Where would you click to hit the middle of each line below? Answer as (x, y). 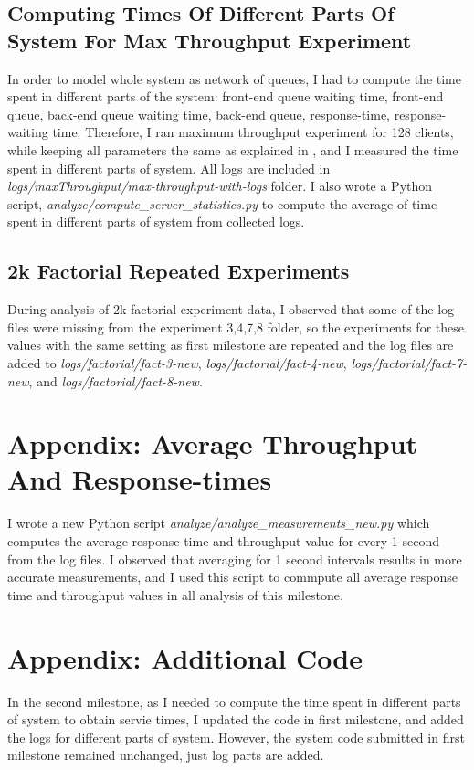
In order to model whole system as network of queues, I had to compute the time (234, 78)
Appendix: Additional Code (185, 657)
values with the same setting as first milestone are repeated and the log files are (231, 345)
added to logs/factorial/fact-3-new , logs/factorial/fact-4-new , (177, 362)
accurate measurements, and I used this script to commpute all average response (232, 577)
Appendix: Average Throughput (213, 443)
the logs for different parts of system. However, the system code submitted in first (236, 737)
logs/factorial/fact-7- (409, 362)
